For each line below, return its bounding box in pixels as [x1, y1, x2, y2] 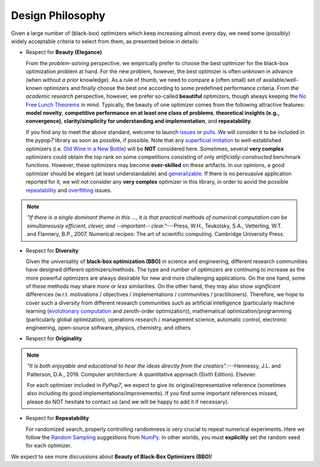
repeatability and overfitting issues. [25, 187, 112, 194]
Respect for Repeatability [25, 415, 89, 422]
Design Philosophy [11, 9, 106, 22]
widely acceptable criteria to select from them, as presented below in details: [11, 37, 200, 44]
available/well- [263, 76, 299, 83]
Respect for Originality [25, 335, 82, 342]
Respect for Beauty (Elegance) [25, 49, 103, 56]
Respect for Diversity [25, 247, 79, 254]
